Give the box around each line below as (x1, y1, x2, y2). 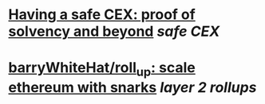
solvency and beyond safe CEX (8, 22, 220, 40)
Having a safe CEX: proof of (8, 6, 196, 24)
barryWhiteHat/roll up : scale (8, 59, 196, 79)
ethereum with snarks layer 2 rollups (8, 78, 257, 96)
